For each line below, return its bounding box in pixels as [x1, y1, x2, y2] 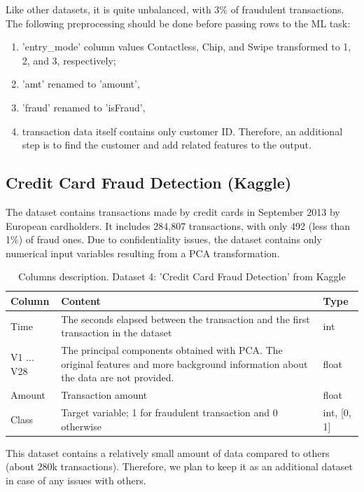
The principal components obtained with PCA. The [61, 343, 283, 357]
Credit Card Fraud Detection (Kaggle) [6, 172, 292, 193]
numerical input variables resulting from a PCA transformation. [6, 245, 280, 260]
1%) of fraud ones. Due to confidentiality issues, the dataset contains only [6, 232, 322, 247]
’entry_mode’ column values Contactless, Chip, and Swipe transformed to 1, [22, 39, 351, 54]
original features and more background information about [61, 356, 308, 371]
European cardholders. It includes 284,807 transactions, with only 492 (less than [6, 218, 351, 233]
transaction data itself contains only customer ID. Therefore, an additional [22, 123, 343, 138]
